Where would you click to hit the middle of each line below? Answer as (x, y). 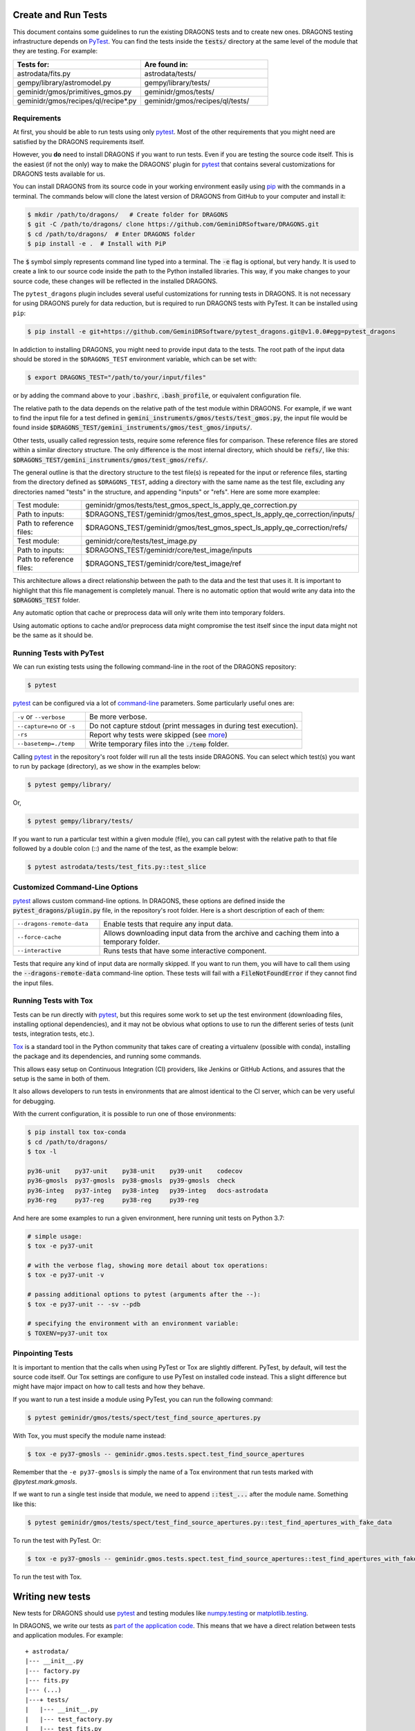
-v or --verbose (41, 717)
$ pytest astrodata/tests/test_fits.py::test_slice (117, 867)
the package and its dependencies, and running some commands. (107, 1057)
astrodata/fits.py (44, 73)
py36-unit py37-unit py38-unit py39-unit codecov (135, 1171)
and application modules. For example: (68, 1635)
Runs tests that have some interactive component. (185, 951)
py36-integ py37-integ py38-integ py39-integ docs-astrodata (148, 1190)
